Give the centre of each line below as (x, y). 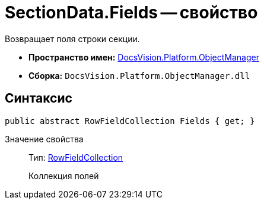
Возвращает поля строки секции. (72, 39)
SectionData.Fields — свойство (131, 12)
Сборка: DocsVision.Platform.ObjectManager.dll (139, 75)
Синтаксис (39, 98)
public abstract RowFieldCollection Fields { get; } (130, 121)
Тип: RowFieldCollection (76, 157)
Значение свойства (44, 139)
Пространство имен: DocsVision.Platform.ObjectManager (144, 57)
